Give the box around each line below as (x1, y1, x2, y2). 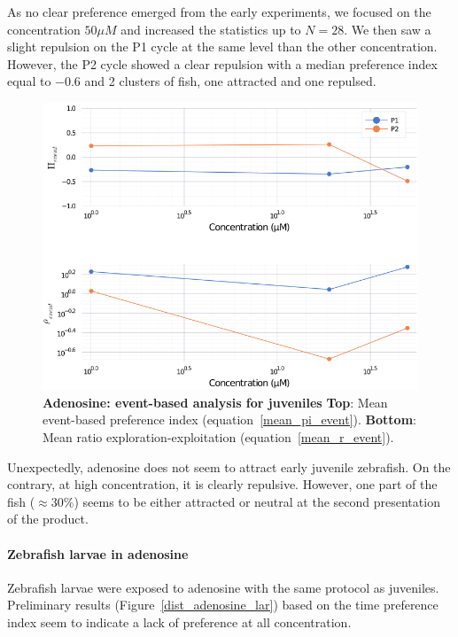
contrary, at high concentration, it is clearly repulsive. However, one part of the (7, 475, 438, 493)
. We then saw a (344, 19, 431, 38)
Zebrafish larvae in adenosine (7, 544, 189, 563)
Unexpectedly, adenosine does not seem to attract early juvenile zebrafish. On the (7, 457, 451, 476)
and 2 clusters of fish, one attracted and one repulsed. (84, 72, 376, 90)
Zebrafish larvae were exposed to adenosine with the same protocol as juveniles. (7, 578, 439, 596)
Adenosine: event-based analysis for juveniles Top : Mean (43, 392, 388, 411)
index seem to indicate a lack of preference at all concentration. (7, 613, 352, 632)
